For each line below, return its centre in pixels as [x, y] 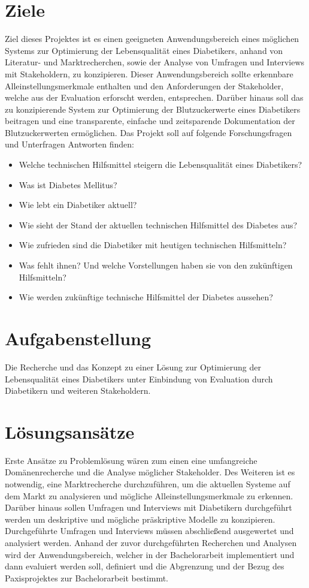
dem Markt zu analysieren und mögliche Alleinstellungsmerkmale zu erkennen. [149, 495]
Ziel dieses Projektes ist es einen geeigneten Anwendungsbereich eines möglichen [152, 39]
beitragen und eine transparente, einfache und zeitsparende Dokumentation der [150, 121]
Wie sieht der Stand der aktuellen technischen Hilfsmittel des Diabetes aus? [158, 224]
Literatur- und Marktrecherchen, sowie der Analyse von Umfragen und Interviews [155, 62]
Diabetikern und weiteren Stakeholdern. [78, 391]
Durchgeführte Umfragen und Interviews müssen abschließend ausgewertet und [149, 531]
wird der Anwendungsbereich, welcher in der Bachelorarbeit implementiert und [150, 554]
